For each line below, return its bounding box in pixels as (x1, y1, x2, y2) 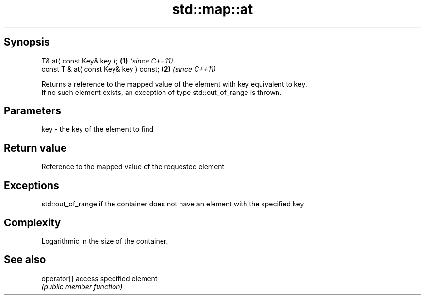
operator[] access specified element (41, 274, 158, 283)
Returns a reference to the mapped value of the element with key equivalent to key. (41, 79, 307, 88)
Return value (4, 142, 67, 154)
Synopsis (4, 36, 50, 48)
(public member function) (41, 282, 123, 291)
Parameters (4, 105, 61, 117)
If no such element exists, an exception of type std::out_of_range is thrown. (41, 88, 282, 96)
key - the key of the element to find (41, 125, 154, 134)
